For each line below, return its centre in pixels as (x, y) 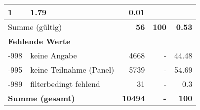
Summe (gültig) (35, 27)
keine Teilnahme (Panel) (72, 69)
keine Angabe (54, 55)
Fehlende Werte (39, 41)
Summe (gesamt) (41, 98)
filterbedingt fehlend (65, 84)
